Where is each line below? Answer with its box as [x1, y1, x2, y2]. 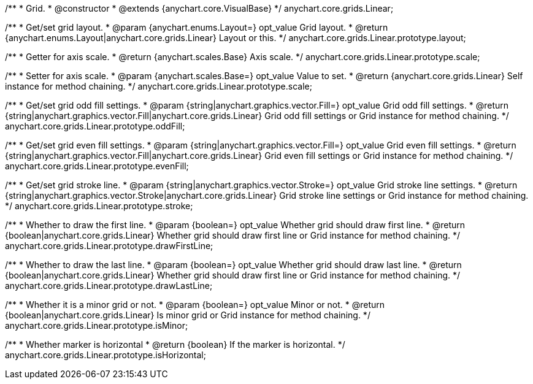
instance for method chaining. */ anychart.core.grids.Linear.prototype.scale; [5, 81, 312, 91]
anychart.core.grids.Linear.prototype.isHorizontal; [5, 350, 206, 360]
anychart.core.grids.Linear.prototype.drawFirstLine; [5, 240, 213, 251]
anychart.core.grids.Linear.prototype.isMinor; [5, 320, 188, 331]
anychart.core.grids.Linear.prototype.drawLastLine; [5, 280, 213, 291]
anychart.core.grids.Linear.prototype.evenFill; [5, 161, 189, 171]
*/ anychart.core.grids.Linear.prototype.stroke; [5, 201, 193, 211]
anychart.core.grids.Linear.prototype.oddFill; [5, 121, 185, 131]
